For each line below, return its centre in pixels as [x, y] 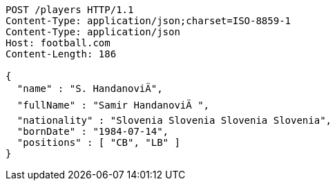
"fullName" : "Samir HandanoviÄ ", [113, 105]
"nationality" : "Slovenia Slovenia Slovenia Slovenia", [174, 120]
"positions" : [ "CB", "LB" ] [98, 142]
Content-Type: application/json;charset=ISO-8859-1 [149, 21]
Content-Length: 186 [61, 54]
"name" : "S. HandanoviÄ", [90, 89]
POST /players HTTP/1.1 [70, 10]
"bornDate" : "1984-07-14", [93, 131]
